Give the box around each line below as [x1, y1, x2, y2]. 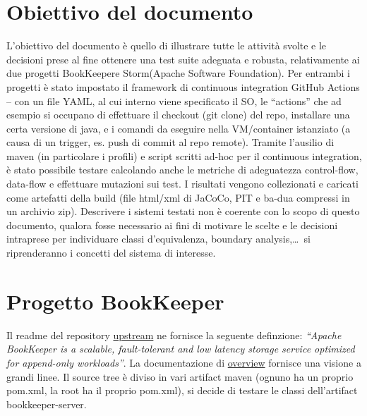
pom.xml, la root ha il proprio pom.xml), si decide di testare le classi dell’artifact [6, 383, 358, 398]
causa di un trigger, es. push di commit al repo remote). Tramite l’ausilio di [6, 135, 335, 149]
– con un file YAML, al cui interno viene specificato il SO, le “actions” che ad [6, 93, 342, 108]
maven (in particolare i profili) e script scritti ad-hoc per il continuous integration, [6, 148, 362, 163]
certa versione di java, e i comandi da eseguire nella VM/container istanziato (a [6, 121, 351, 135]
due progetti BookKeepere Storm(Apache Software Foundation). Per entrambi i [6, 66, 350, 80]
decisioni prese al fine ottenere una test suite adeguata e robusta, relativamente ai [6, 51, 360, 66]
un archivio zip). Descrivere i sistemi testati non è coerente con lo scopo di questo [6, 204, 360, 219]
